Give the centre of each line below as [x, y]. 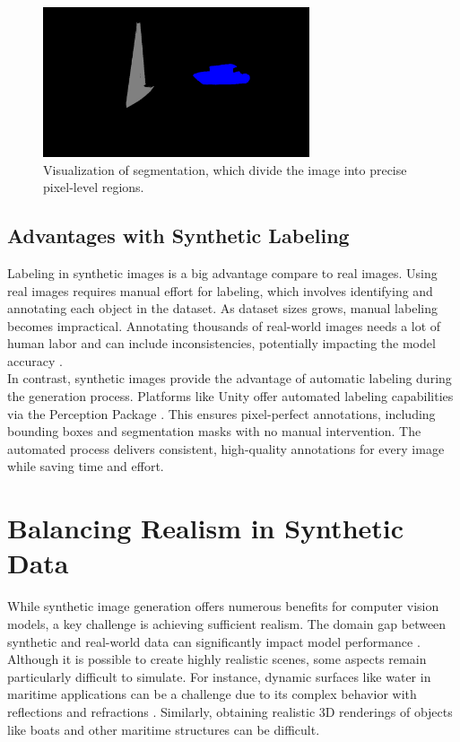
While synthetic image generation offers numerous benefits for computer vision [223, 606]
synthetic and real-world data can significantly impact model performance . [214, 641]
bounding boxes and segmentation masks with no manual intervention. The [214, 431]
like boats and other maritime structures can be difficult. [164, 729]
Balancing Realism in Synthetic [206, 528]
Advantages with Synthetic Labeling [178, 236]
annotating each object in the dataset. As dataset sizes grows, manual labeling [222, 308]
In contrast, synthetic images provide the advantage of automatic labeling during [230, 378]
